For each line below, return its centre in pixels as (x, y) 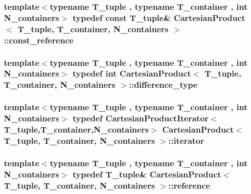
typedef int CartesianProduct (132, 73)
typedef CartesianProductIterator (141, 118)
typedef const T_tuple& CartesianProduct (159, 17)
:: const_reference (39, 40)
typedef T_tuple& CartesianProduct (147, 174)
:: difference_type (163, 85)
